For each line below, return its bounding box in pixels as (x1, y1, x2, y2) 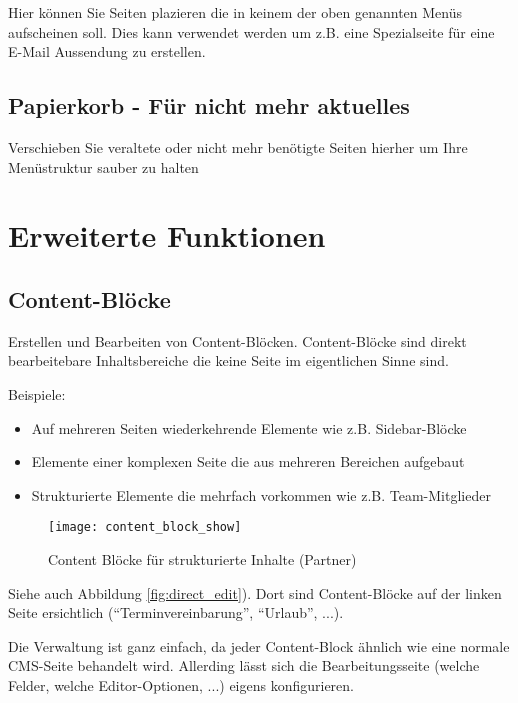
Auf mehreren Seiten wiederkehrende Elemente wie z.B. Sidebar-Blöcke (31, 417, 467, 438)
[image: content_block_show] (48, 520, 242, 535)
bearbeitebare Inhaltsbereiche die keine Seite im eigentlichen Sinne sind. (8, 350, 449, 371)
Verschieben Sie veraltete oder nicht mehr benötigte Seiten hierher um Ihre (8, 136, 468, 157)
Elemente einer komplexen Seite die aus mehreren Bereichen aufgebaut (31, 451, 465, 472)
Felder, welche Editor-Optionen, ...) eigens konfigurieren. (8, 674, 354, 695)
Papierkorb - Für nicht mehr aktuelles (8, 90, 410, 121)
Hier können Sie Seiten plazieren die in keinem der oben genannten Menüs (8, 2, 463, 22)
